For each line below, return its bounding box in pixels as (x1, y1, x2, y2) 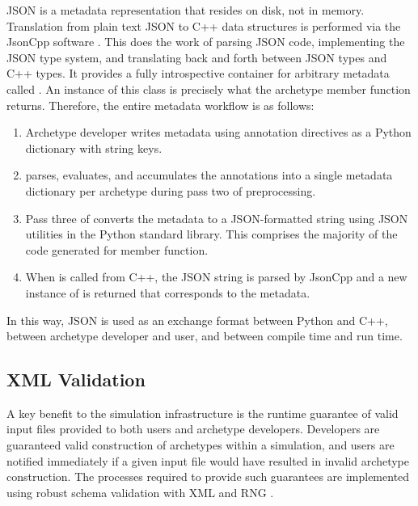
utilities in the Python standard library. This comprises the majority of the (25, 226, 398, 242)
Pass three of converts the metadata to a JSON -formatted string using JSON (25, 209, 408, 226)
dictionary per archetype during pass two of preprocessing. (25, 182, 316, 199)
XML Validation (6, 367, 146, 392)
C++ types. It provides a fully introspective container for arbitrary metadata (6, 65, 390, 82)
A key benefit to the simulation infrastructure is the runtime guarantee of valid (6, 404, 399, 421)
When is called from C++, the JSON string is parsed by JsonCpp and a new (25, 268, 407, 285)
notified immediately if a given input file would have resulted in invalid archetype (6, 452, 409, 469)
